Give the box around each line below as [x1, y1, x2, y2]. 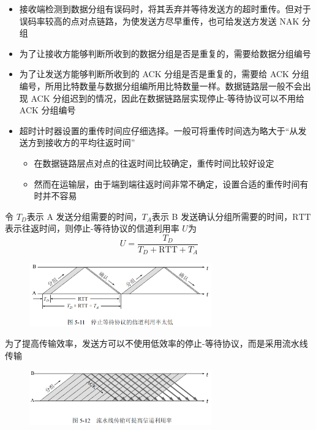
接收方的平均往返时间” [45, 136, 135, 149]
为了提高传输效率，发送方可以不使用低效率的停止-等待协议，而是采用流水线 [5, 337, 308, 350]
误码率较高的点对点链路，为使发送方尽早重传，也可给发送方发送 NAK [19, 14, 299, 27]
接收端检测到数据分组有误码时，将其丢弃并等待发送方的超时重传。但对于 [19, 2, 311, 15]
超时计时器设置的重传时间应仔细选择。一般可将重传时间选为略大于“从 [19, 124, 298, 137]
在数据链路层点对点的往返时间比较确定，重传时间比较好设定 [34, 156, 274, 169]
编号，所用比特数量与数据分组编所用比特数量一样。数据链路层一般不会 [19, 79, 303, 92]
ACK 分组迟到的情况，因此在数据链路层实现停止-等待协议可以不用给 [31, 91, 304, 104]
